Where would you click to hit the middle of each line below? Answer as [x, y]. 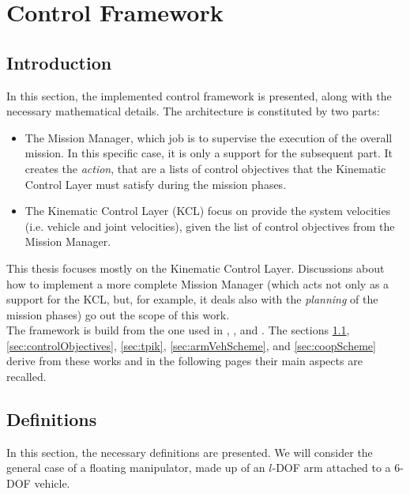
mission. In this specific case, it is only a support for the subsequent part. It [209, 153]
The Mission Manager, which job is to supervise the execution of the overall [209, 137]
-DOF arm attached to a [331, 468]
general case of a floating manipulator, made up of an [136, 468]
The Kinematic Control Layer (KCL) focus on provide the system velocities [208, 211]
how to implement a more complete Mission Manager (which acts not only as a [198, 283]
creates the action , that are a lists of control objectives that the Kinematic [205, 168]
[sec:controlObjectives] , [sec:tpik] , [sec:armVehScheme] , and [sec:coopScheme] [191, 345]
